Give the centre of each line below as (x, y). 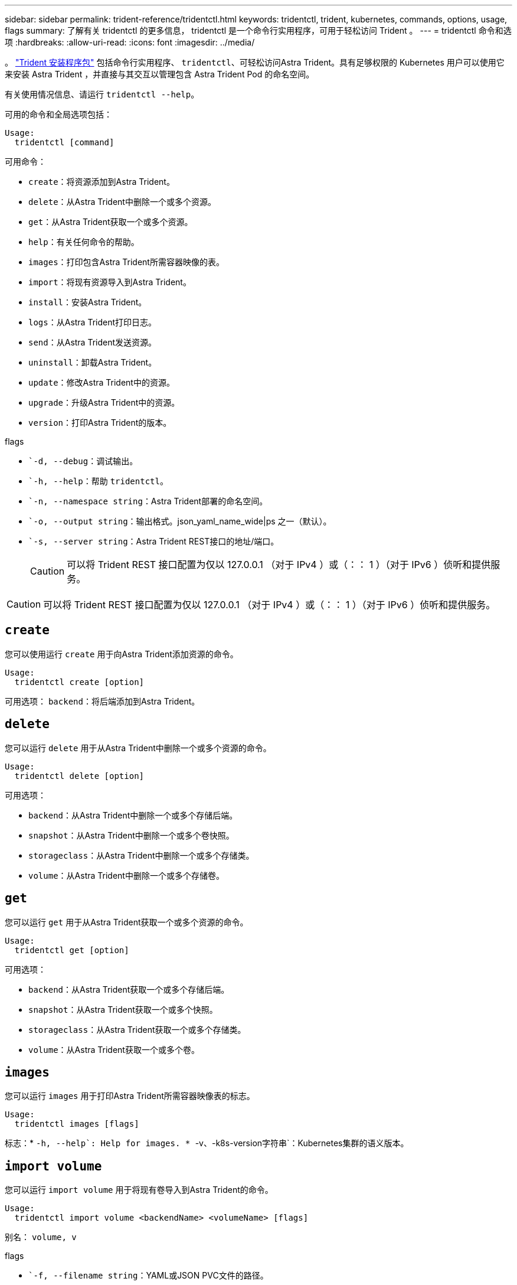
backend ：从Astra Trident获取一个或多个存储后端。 (129, 989)
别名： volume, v (41, 1237)
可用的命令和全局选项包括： (58, 114)
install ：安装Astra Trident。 (88, 302)
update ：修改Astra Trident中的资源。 (102, 382)
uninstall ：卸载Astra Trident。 (93, 362)
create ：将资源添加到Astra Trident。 (102, 182)
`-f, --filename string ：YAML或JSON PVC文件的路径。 (148, 1276)
